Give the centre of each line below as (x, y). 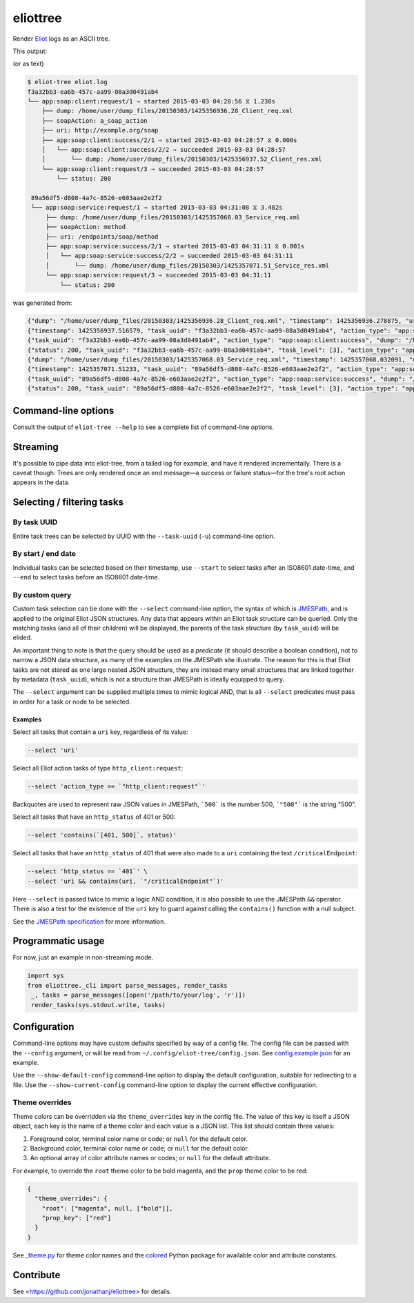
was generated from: (42, 303)
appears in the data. (41, 482)
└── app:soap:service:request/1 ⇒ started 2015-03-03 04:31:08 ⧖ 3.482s (157, 208)
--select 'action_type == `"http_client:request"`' (117, 787)
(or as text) (28, 64)
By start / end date (44, 554)
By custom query (42, 595)
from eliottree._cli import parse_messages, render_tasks (127, 985)
